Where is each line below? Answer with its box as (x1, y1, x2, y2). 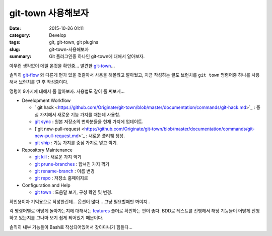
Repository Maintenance (22, 147, 73, 153)
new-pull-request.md (34, 133, 79, 139)
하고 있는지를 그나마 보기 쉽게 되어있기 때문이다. (9, 215, 104, 221)
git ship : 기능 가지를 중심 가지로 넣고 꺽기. (34, 140, 118, 146)
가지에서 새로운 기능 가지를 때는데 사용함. (39, 111, 121, 117)
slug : (9, 46, 20, 52)
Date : (9, 25, 21, 31)
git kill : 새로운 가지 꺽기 (34, 154, 82, 160)
